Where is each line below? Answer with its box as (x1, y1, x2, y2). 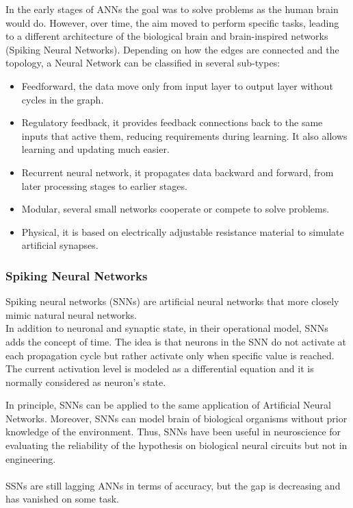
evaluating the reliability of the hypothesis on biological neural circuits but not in (5, 438, 348, 452)
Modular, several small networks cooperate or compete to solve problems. (21, 202, 330, 216)
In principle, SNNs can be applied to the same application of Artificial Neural (5, 398, 331, 412)
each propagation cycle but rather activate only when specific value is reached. (5, 348, 335, 362)
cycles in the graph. (21, 92, 104, 106)
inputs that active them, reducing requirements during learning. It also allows (21, 128, 348, 143)
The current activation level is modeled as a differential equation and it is (5, 361, 314, 376)
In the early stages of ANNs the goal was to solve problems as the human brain (5, 2, 339, 16)
